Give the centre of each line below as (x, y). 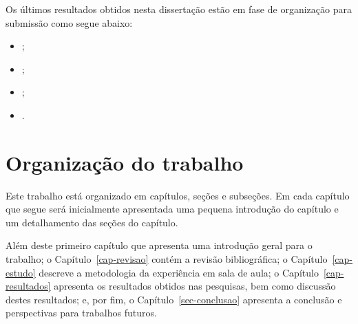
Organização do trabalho (125, 162)
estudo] (21, 272)
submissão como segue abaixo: (69, 22)
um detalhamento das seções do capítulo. (92, 222)
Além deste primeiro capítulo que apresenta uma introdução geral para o (159, 245)
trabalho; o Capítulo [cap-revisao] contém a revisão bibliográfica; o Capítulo (167, 259)
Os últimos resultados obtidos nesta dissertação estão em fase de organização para (179, 9)
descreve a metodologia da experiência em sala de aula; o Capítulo (179, 272)
